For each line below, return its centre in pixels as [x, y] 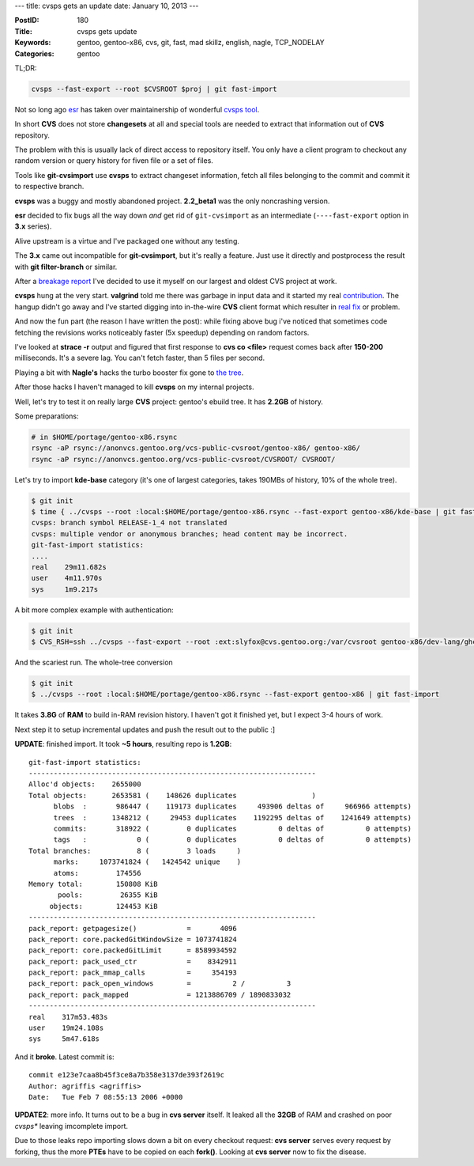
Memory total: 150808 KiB [93, 884]
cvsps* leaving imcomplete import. [71, 1126]
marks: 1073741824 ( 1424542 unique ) [147, 862]
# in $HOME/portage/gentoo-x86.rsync [104, 437]
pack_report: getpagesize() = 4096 [133, 928]
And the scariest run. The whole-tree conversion [94, 662]
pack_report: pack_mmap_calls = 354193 [133, 973]
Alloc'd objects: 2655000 [85, 784]
